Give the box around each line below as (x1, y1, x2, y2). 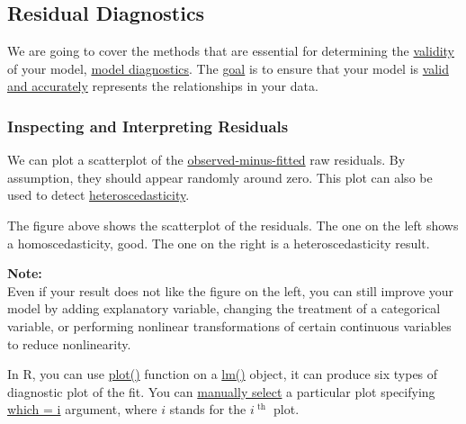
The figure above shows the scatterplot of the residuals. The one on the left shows (7, 215, 459, 234)
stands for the (169, 400, 246, 419)
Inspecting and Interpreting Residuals (7, 114, 289, 137)
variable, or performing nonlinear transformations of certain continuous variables (7, 316, 452, 335)
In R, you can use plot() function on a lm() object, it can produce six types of (7, 365, 438, 383)
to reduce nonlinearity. (7, 334, 131, 353)
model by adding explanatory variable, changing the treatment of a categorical (7, 299, 441, 318)
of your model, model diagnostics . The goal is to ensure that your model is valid (7, 59, 449, 77)
